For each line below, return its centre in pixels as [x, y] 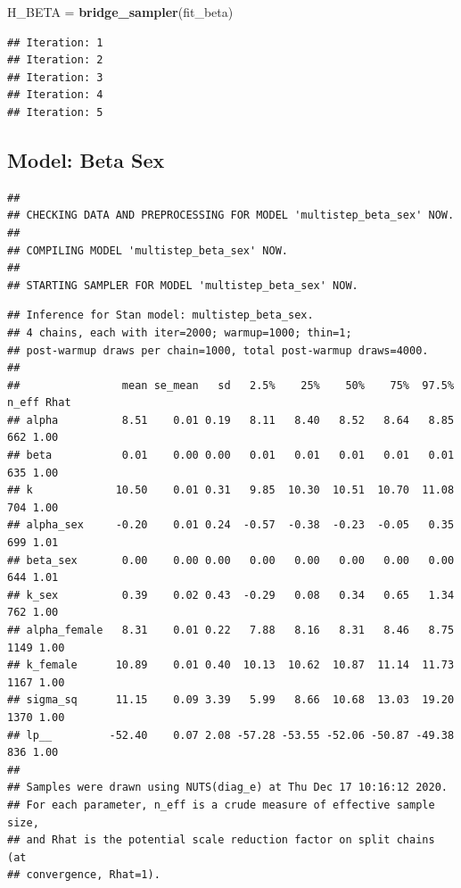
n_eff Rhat [39, 403]
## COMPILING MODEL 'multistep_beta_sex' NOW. [148, 250]
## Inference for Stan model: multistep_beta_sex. [161, 315]
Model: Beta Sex [86, 159]
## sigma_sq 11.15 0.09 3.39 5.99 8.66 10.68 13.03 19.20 [231, 700]
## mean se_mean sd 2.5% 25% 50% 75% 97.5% [231, 385]
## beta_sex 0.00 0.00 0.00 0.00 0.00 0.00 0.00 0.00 [231, 560]
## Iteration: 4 [55, 95]
